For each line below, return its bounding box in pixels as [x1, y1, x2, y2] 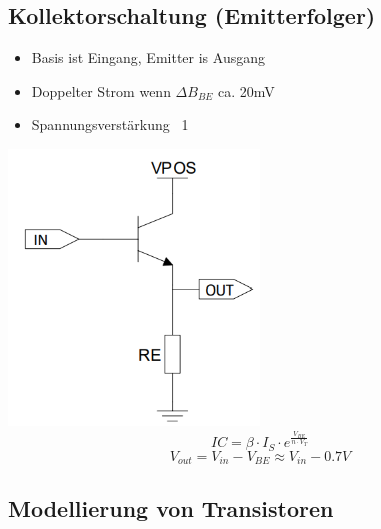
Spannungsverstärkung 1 [31, 114, 189, 135]
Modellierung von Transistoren [8, 492, 334, 523]
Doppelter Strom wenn [31, 80, 171, 101]
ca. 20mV [218, 80, 275, 101]
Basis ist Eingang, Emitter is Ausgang [31, 47, 265, 68]
